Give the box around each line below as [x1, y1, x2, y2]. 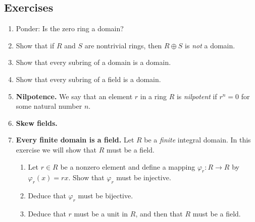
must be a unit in [74, 208, 128, 218]
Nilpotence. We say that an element [16, 91, 133, 101]
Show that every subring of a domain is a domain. [16, 57, 171, 67]
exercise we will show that [16, 144, 97, 155]
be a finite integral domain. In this [144, 134, 251, 145]
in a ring [140, 91, 167, 101]
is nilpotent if [176, 91, 217, 101]
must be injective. [116, 172, 171, 183]
